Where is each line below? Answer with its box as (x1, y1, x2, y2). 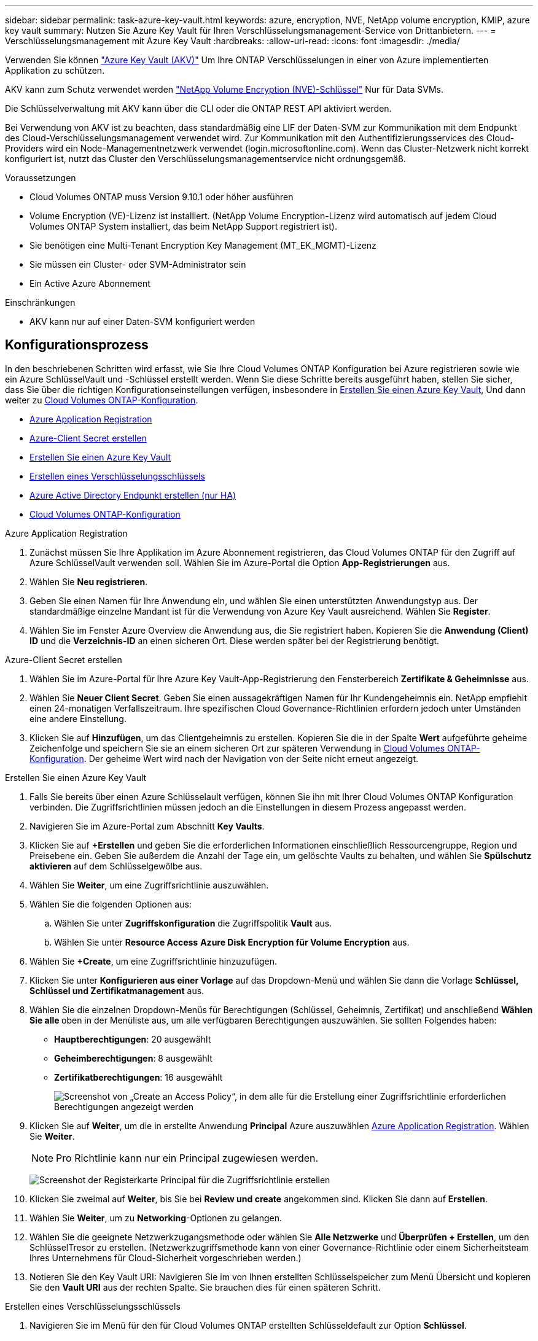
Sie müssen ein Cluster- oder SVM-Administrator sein (29, 259, 246, 270)
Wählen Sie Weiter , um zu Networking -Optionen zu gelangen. (29, 1212, 282, 1223)
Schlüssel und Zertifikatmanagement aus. (29, 985, 205, 996)
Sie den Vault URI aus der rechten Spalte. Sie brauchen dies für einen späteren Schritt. (29, 1281, 381, 1292)
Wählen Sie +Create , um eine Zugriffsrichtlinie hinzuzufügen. (29, 955, 278, 966)
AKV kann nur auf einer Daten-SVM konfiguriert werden (29, 316, 255, 327)
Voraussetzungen (5, 173, 76, 183)
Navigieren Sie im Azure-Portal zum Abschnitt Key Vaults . (29, 820, 265, 831)
